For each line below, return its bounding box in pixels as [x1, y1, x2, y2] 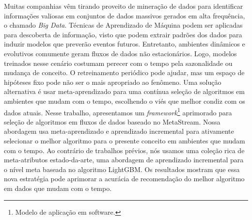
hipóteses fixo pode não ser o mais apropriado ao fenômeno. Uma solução [4, 77, 221, 87]
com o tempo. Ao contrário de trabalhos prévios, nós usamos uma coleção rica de [4, 145, 245, 155]
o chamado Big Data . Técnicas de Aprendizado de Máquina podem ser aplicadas [4, 20, 243, 30]
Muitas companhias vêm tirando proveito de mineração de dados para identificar [4, 1, 243, 11]
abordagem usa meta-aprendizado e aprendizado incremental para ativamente [4, 126, 234, 136]
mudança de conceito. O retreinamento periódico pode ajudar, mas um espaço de [4, 67, 245, 78]
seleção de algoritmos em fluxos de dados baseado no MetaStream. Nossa [4, 116, 220, 126]
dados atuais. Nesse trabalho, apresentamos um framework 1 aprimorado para [4, 106, 232, 117]
